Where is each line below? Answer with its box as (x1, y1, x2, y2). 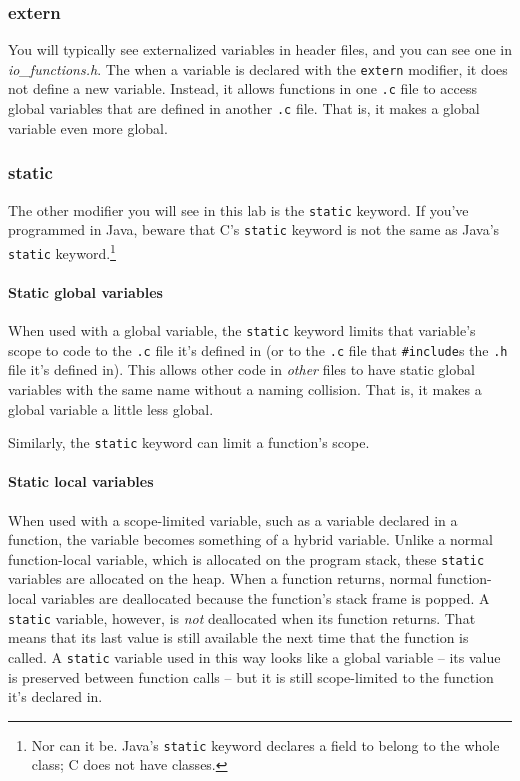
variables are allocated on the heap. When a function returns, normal (8, 568, 433, 589)
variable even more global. (8, 117, 168, 138)
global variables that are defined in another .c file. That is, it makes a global (8, 98, 480, 119)
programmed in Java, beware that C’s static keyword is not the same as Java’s (8, 219, 500, 240)
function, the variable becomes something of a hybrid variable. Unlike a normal (8, 529, 493, 550)
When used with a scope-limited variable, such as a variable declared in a (8, 509, 458, 530)
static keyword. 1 (8, 239, 116, 263)
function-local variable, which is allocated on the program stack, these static (8, 548, 485, 569)
